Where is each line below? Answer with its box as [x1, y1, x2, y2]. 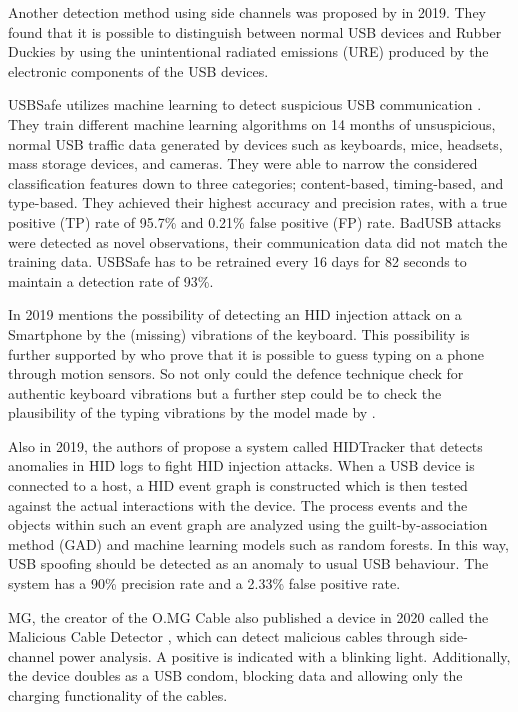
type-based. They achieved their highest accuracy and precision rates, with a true [8, 192, 508, 213]
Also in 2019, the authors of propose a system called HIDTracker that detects [8, 435, 483, 456]
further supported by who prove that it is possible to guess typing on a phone [8, 343, 484, 364]
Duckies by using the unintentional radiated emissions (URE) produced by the [8, 41, 489, 62]
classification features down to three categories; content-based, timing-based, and [8, 172, 504, 193]
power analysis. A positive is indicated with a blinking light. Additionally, [58, 645, 511, 666]
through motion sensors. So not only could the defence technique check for [8, 363, 464, 384]
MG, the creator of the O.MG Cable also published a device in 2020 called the [8, 606, 489, 627]
